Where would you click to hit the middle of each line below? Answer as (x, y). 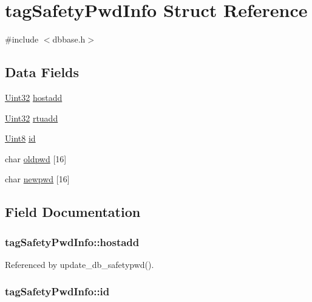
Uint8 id (20, 138)
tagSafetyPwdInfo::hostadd (72, 242)
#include (22, 39)
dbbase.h (69, 39)
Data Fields (42, 72)
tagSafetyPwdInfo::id (57, 291)
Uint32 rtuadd (32, 118)
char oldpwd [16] (36, 158)
